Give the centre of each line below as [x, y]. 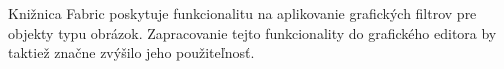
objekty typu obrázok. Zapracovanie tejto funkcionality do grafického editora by [252, 32]
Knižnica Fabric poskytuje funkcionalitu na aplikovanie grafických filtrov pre [242, 13]
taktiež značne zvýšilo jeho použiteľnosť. [131, 52]
